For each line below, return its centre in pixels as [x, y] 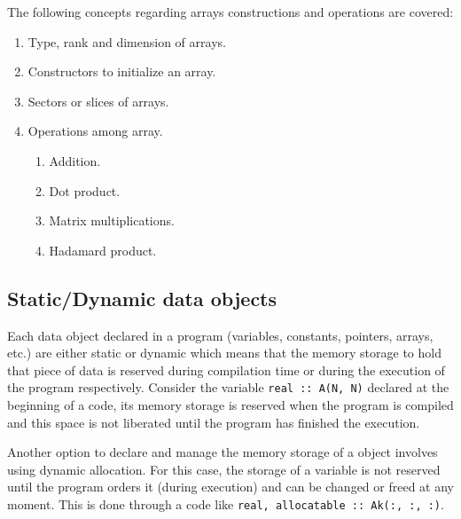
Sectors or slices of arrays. [98, 101]
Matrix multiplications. [112, 220]
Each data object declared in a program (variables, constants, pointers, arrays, [220, 335]
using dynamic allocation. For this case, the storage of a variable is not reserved [224, 469]
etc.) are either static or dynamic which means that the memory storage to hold [224, 353]
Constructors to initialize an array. [122, 71]
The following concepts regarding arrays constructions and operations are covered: [230, 12]
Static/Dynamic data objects [142, 298]
